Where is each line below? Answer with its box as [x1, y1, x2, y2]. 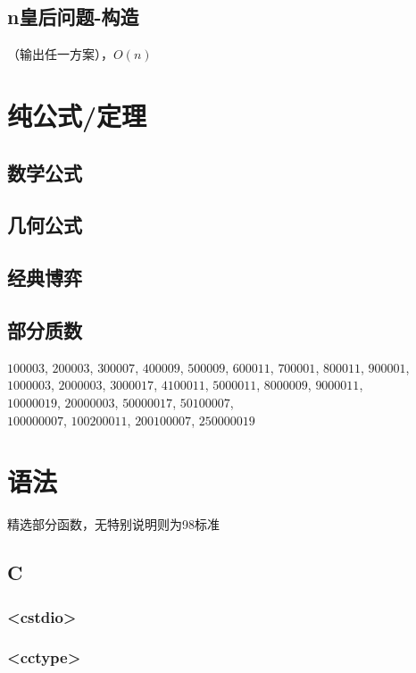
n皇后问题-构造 [7, 3, 139, 30]
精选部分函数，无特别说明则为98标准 [7, 515, 220, 534]
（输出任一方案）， [7, 45, 113, 63]
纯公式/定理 [7, 97, 147, 133]
